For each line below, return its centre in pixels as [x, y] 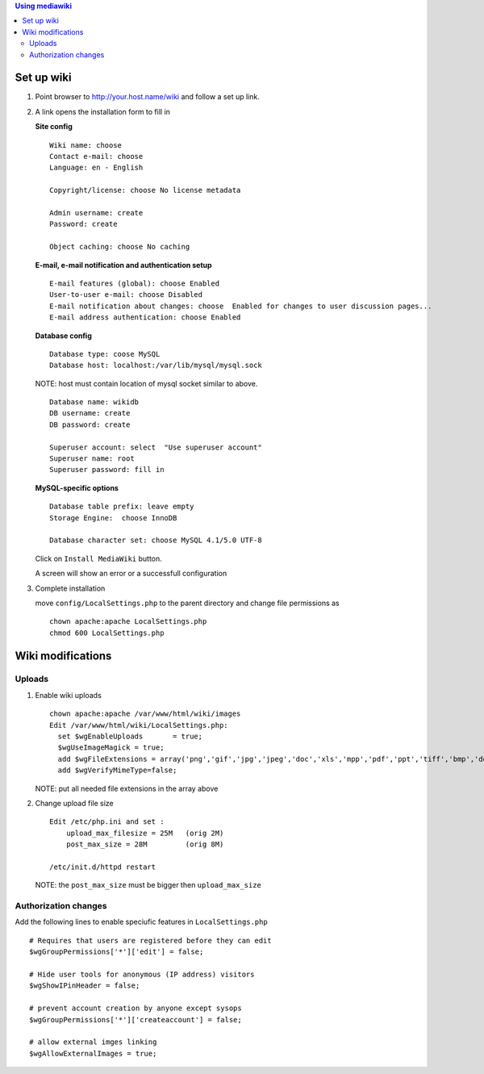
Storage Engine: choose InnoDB [113, 518]
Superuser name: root [92, 459]
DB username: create [90, 413]
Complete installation [70, 588]
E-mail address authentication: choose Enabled [145, 318]
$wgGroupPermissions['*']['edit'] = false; [117, 952]
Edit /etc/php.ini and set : [107, 822]
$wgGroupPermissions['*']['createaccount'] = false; [136, 1020]
